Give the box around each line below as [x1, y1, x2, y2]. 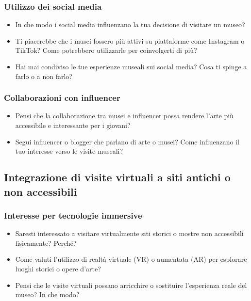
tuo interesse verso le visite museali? [15, 146, 123, 156]
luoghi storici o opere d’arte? [15, 263, 101, 273]
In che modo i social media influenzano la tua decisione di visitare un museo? [15, 19, 245, 30]
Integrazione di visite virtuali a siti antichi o [4, 170, 231, 185]
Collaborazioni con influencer [4, 92, 120, 104]
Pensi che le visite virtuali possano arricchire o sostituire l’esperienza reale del [15, 280, 247, 290]
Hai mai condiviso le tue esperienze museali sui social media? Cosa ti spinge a [15, 62, 247, 71]
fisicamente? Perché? [15, 238, 77, 248]
